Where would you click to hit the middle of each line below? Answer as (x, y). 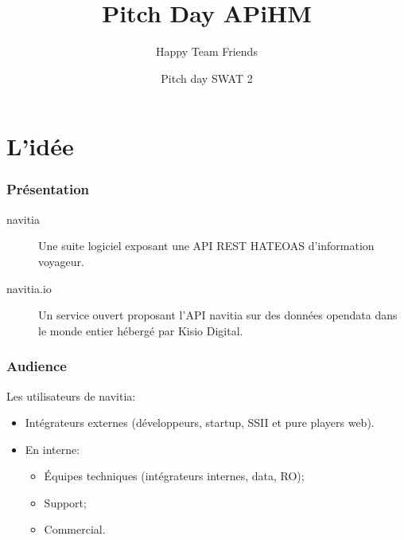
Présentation (48, 189)
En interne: (52, 449)
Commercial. (75, 529)
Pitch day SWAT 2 (207, 78)
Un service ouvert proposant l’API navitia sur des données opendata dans (218, 315)
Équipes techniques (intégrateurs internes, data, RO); (174, 476)
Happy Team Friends (207, 51)
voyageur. (61, 261)
